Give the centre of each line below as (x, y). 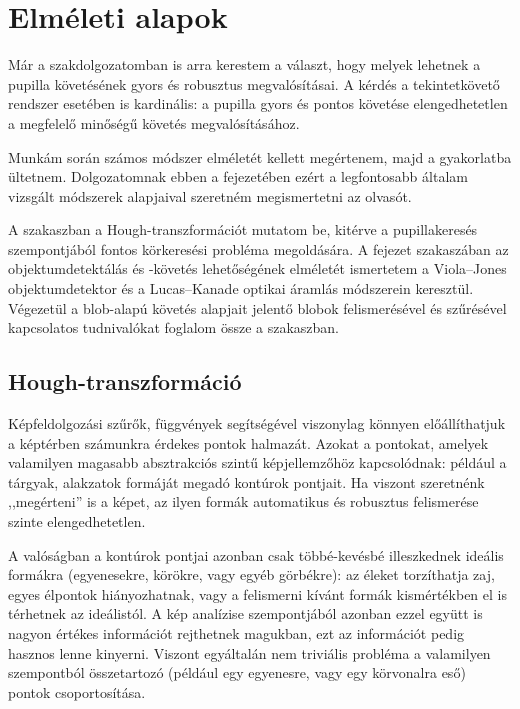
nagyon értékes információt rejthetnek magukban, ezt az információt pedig (236, 632)
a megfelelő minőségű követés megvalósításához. (154, 122)
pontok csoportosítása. (77, 691)
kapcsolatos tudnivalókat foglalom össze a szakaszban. (174, 327)
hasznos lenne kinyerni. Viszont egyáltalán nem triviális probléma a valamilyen (249, 652)
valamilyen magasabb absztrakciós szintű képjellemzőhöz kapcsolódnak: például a (257, 462)
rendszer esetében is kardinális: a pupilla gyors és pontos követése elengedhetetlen (258, 103)
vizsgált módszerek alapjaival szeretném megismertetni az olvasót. (210, 195)
